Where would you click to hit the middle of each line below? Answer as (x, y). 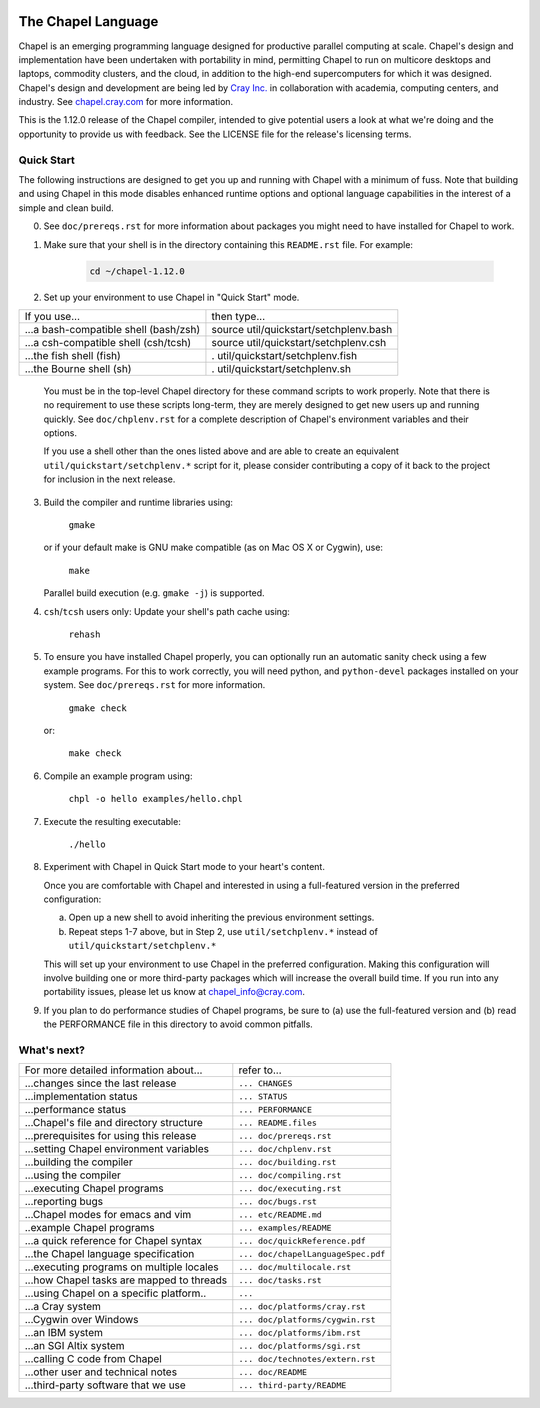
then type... (238, 316)
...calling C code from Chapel (93, 1359)
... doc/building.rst (287, 1161)
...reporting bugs (64, 1202)
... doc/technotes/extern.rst (307, 1358)
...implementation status (81, 1097)
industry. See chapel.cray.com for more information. (126, 102)
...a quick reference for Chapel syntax (113, 1241)
